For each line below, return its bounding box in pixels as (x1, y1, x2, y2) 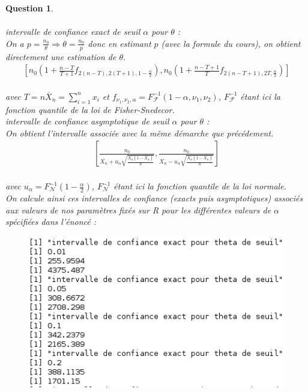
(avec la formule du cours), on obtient (161, 37, 301, 49)
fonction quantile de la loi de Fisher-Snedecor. (5, 103, 175, 115)
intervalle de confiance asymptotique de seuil (5, 115, 169, 127)
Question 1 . (5, 2, 53, 14)
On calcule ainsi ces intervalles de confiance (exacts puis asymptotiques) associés (5, 192, 303, 204)
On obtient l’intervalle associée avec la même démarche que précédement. (5, 126, 274, 139)
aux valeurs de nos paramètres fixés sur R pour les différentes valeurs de (5, 203, 271, 216)
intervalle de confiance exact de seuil (5, 25, 140, 38)
